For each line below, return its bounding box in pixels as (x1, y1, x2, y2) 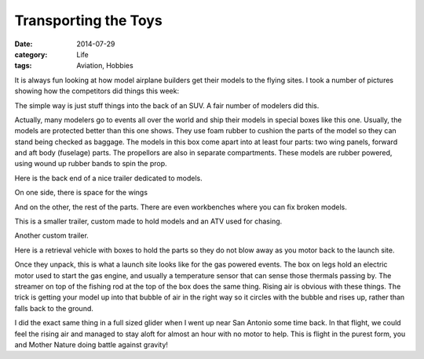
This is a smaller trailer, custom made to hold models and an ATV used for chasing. (14, 216, 283, 227)
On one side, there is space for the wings (14, 188, 148, 198)
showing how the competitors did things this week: (14, 86, 180, 96)
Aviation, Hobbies (76, 61, 133, 71)
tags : (14, 61, 32, 71)
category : (14, 49, 48, 59)
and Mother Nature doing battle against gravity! (14, 339, 169, 349)
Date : (14, 39, 33, 49)
